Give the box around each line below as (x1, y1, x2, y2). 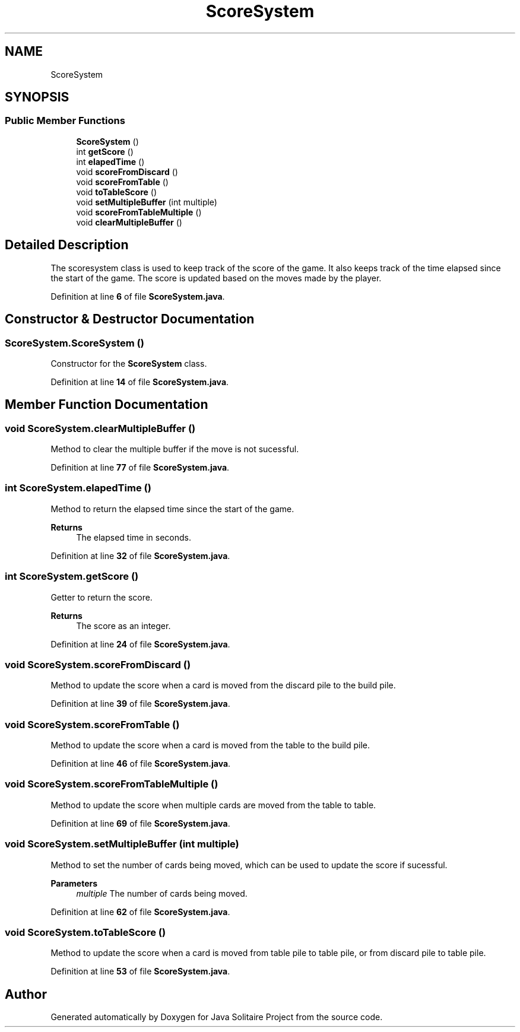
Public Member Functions (5, 115, 125, 127)
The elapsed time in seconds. (76, 532, 191, 542)
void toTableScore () (76, 186, 157, 197)
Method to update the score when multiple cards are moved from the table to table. (50, 799, 376, 810)
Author (5, 986, 47, 1002)
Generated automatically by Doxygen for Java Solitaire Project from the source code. (50, 1012, 383, 1023)
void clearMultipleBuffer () (76, 217, 182, 227)
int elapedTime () (76, 156, 145, 167)
